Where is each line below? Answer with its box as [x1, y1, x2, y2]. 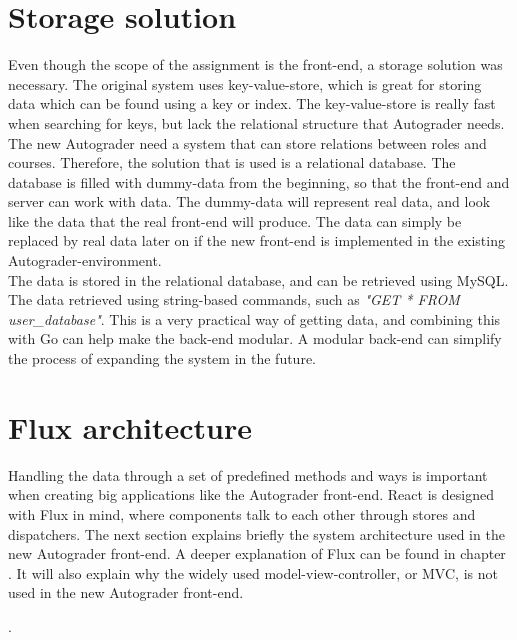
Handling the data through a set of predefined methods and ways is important [8, 464, 488, 485]
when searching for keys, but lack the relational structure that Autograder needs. [8, 112, 505, 133]
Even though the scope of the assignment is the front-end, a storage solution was [8, 54, 503, 75]
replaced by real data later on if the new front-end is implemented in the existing [8, 230, 505, 251]
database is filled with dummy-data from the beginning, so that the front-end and [8, 171, 510, 192]
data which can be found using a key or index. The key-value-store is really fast [8, 93, 496, 114]
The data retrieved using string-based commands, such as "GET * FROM [8, 289, 460, 310]
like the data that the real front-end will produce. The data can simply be [8, 210, 462, 231]
